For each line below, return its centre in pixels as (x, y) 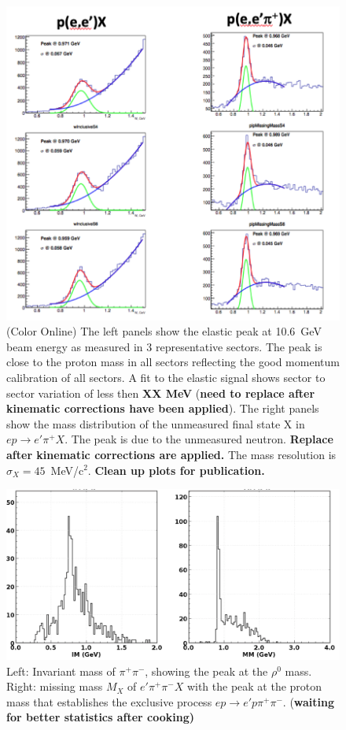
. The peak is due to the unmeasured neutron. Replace (199, 439)
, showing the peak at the (206, 671)
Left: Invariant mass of (61, 671)
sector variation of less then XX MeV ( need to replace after (161, 393)
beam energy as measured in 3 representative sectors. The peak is (164, 346)
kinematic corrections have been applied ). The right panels (163, 408)
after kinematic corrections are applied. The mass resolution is (171, 454)
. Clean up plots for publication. (176, 470)
